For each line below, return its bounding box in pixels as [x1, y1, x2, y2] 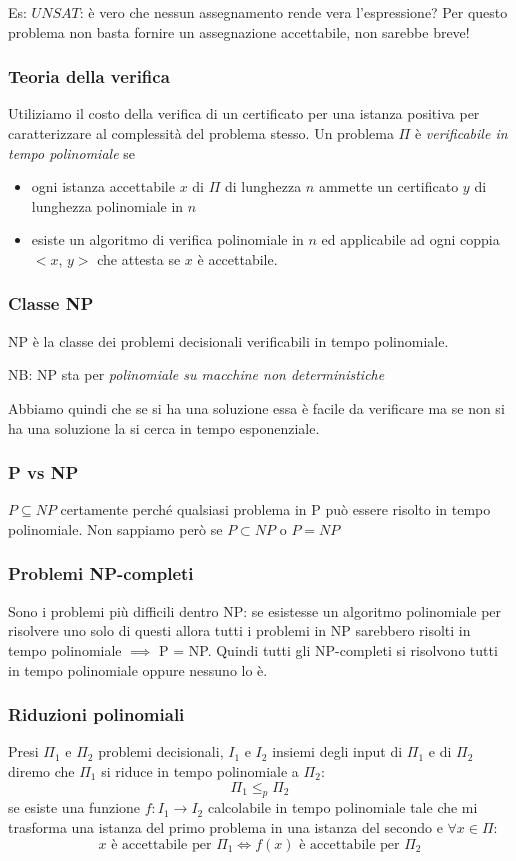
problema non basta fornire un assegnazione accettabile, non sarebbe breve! [8, 21, 470, 42]
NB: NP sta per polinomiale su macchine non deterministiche [8, 364, 385, 385]
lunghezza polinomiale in [31, 195, 184, 216]
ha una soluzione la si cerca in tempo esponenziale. [8, 417, 320, 438]
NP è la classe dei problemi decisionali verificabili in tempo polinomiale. [8, 330, 449, 351]
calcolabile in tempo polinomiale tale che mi [207, 797, 478, 818]
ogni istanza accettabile [31, 176, 175, 197]
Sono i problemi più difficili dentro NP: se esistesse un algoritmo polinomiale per [8, 600, 502, 621]
